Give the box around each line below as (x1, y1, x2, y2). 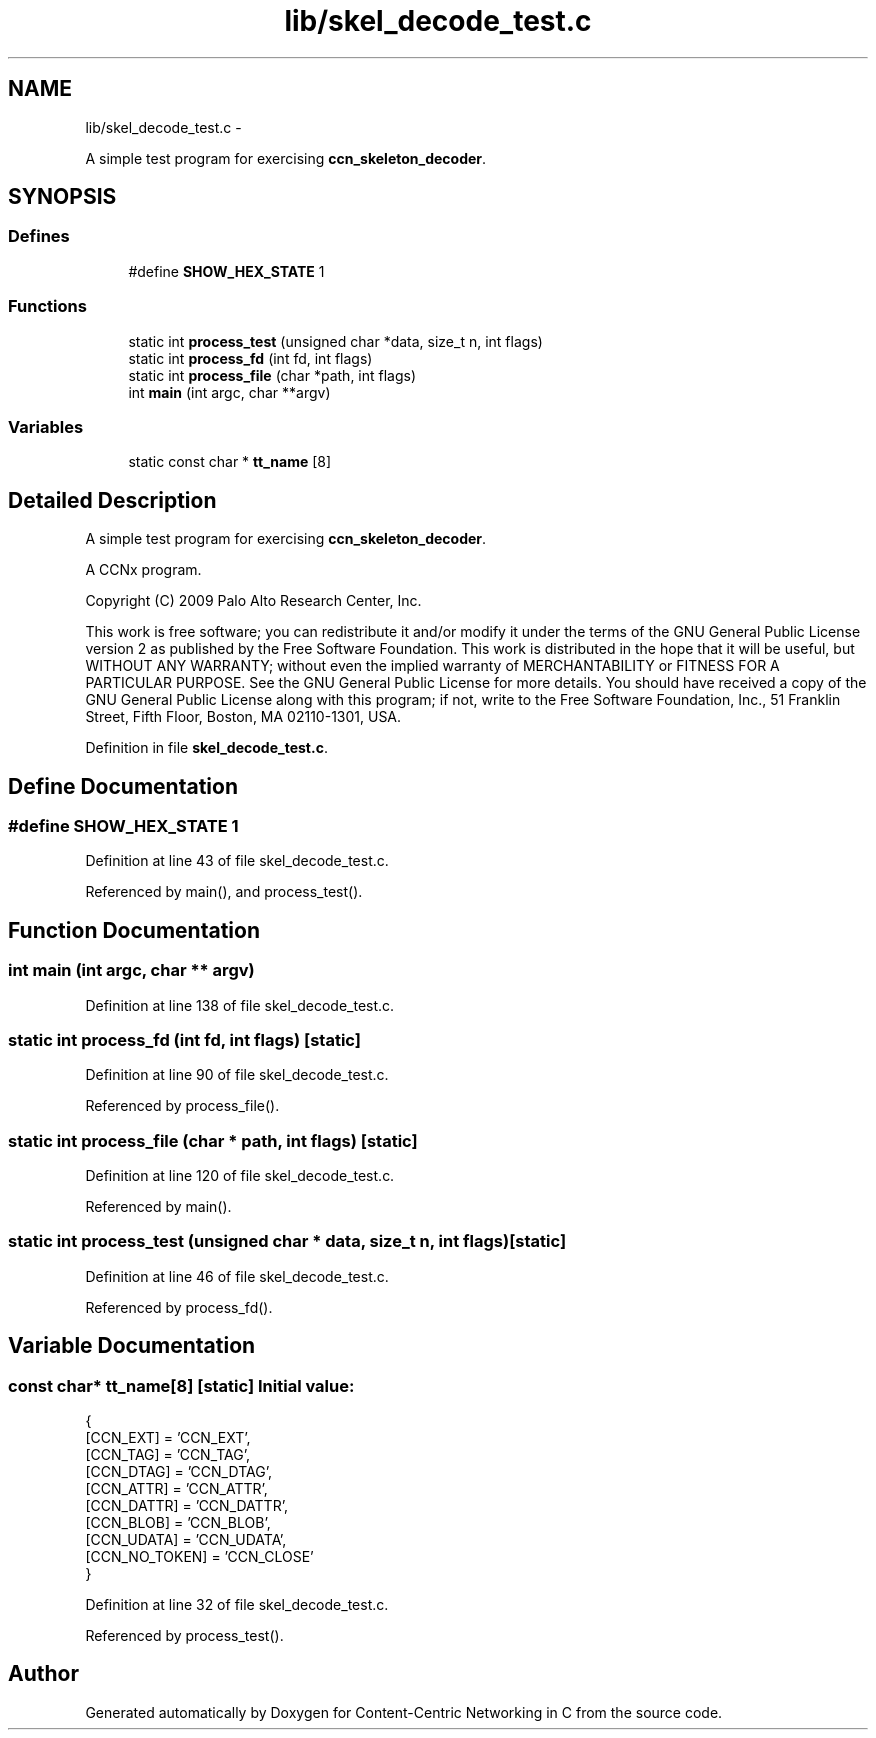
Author (8, 1661, 79, 1687)
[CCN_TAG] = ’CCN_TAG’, (85, 1446, 251, 1464)
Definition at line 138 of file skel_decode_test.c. (85, 996, 395, 1014)
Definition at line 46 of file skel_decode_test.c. (85, 1267, 389, 1285)
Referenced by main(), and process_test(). (85, 883, 363, 901)
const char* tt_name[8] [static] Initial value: (8, 1375, 355, 1396)
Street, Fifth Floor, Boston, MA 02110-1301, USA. (85, 708, 402, 726)
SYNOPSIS (8, 184, 117, 210)
